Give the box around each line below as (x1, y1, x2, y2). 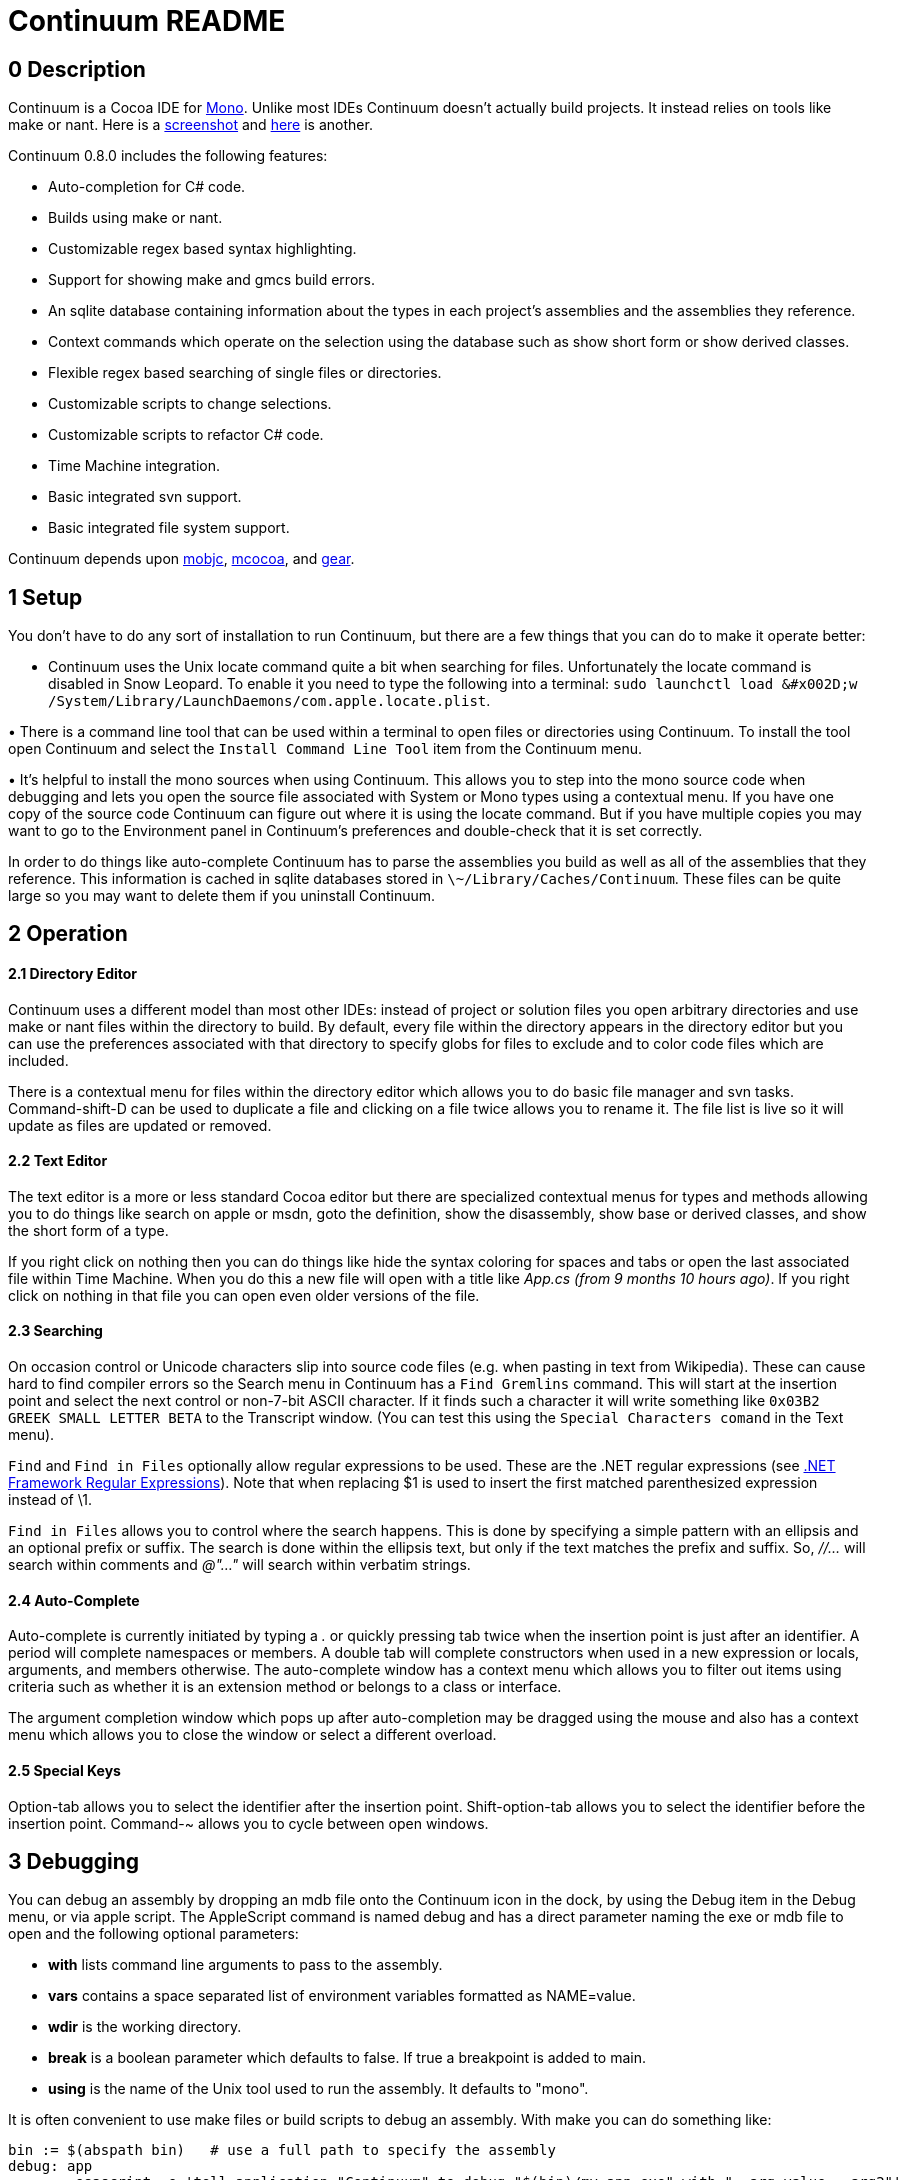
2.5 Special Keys (8, 1761, 121, 1779)
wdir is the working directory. (48, 2018, 242, 2036)
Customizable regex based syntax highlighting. (48, 240, 357, 258)
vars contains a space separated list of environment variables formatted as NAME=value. (48, 1987, 636, 2005)
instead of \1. (8, 1491, 92, 1509)
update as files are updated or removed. (8, 1116, 272, 1134)
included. (8, 1051, 69, 1069)
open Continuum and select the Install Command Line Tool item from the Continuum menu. (8, 740, 642, 758)
